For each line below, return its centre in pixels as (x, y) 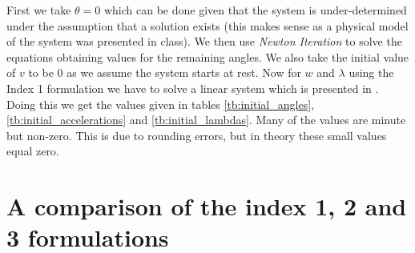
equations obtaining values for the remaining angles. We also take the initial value (208, 56)
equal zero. (33, 151)
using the (371, 72)
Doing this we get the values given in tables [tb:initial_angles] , (160, 104)
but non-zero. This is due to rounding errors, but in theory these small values (197, 135)
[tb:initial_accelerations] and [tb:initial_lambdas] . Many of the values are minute (206, 120)
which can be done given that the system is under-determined (255, 10)
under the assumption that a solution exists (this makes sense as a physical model (207, 25)
